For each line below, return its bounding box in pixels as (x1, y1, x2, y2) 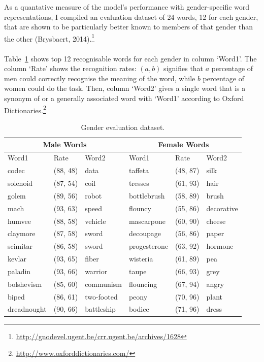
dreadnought (8, 304, 47, 314)
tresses (128, 177, 149, 188)
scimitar (8, 241, 33, 251)
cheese (206, 215, 226, 226)
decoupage (128, 228, 161, 239)
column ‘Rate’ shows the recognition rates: (4, 63, 137, 74)
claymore (8, 228, 36, 239)
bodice (128, 304, 149, 314)
